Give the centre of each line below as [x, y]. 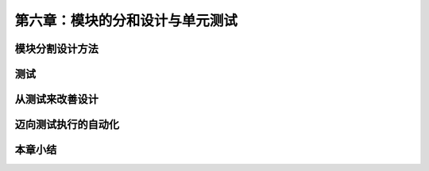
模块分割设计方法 [56, 49]
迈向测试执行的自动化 [67, 125]
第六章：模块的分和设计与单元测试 [126, 21]
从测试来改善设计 [56, 99]
